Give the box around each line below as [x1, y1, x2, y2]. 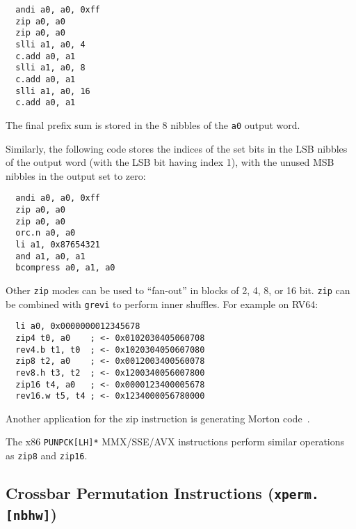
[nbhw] [6, 508, 51, 523]
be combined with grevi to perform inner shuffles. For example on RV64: [6, 296, 318, 311]
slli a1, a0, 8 [15, 63, 86, 73]
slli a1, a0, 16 [15, 86, 90, 96]
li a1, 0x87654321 [15, 239, 101, 250]
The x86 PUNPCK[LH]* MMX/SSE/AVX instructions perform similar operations [6, 434, 345, 449]
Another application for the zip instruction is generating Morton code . [6, 411, 310, 425]
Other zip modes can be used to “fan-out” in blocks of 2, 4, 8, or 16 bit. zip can [6, 282, 350, 297]
